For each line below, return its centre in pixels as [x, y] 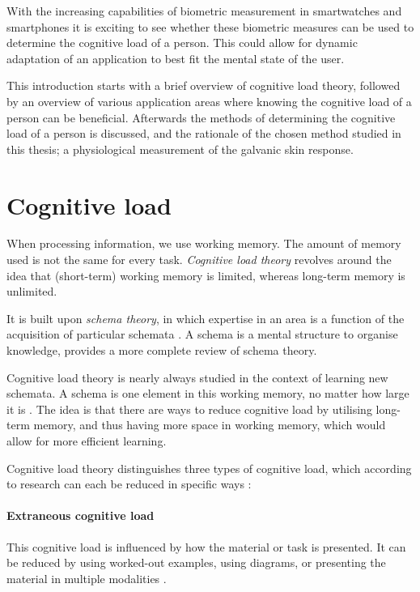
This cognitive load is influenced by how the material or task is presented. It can [206, 546]
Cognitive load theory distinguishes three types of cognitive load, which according [209, 468]
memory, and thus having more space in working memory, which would [210, 425]
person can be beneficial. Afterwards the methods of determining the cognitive [201, 117]
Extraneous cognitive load [81, 515]
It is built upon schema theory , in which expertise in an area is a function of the [206, 318]
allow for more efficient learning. [87, 441]
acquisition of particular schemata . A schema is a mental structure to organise [202, 334]
